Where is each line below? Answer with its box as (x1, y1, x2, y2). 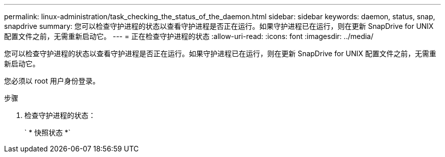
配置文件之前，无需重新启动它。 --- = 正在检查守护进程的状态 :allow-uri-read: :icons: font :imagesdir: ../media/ (4, 32, 374, 41)
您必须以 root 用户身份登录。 (4, 76, 100, 85)
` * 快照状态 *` (24, 128, 71, 137)
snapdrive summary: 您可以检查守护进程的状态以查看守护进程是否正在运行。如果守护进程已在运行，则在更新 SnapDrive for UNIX (4, 22, 434, 30)
